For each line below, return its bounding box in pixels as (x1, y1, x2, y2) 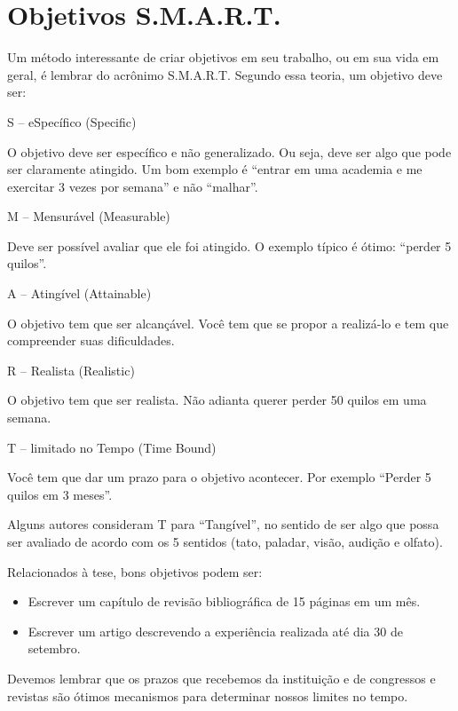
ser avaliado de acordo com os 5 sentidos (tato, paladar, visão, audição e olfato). (7, 533, 443, 550)
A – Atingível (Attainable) (7, 284, 152, 303)
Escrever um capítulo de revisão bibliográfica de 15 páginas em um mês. (28, 592, 421, 611)
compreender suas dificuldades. (7, 331, 175, 350)
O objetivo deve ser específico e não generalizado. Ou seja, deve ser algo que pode (7, 142, 452, 161)
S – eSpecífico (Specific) (7, 112, 137, 130)
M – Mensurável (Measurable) (7, 207, 170, 225)
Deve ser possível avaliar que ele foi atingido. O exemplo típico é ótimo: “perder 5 (7, 236, 452, 255)
